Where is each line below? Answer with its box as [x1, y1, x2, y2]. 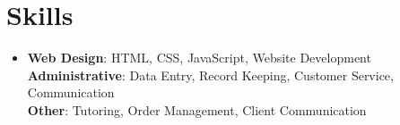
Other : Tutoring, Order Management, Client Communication [27, 100, 367, 119]
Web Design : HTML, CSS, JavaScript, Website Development [27, 48, 371, 67]
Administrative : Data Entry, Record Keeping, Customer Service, [27, 65, 394, 84]
